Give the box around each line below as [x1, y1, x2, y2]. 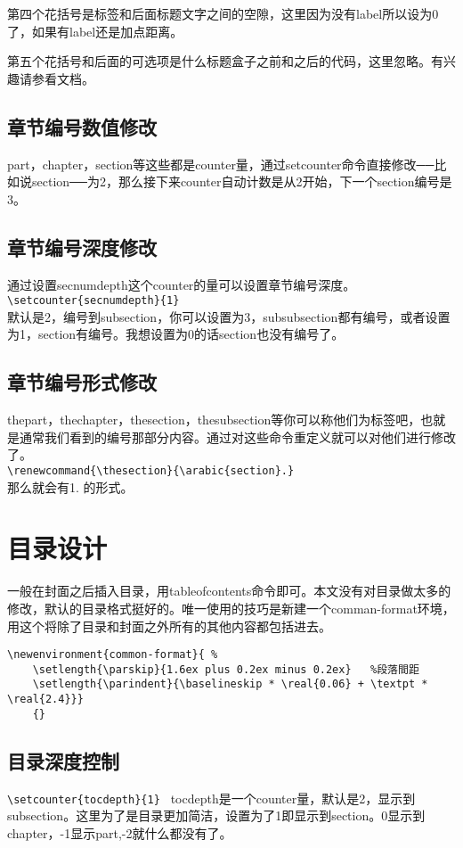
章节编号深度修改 [7, 233, 157, 260]
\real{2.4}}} [7, 693, 84, 706]
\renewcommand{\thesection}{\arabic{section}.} [7, 464, 295, 477]
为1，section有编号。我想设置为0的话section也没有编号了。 [7, 325, 345, 343]
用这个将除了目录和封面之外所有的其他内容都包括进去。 [7, 616, 331, 635]
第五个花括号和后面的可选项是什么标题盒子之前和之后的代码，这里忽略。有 [7, 52, 443, 70]
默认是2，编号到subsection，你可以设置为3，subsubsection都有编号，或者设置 [7, 307, 451, 325]
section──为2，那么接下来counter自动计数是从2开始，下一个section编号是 [31, 172, 452, 191]
